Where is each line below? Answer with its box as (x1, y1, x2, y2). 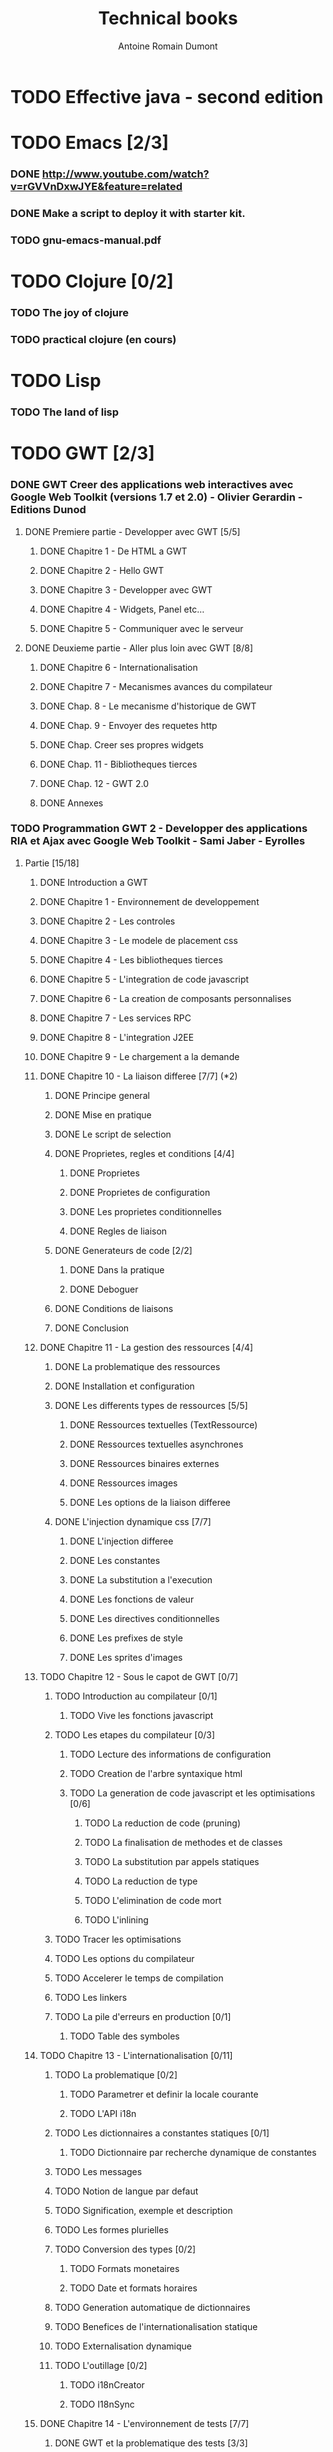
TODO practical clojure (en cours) (10, 332, 177, 346)
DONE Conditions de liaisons (54, 1302, 174, 1314)
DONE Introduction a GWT (39, 876, 148, 888)
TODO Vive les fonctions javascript (69, 1709, 214, 1721)
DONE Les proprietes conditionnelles (69, 1205, 222, 1217)
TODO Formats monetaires (69, 2262, 180, 2274)
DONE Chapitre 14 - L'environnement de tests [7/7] (39, 2417, 250, 2429)
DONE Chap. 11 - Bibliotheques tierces (39, 758, 198, 770)
